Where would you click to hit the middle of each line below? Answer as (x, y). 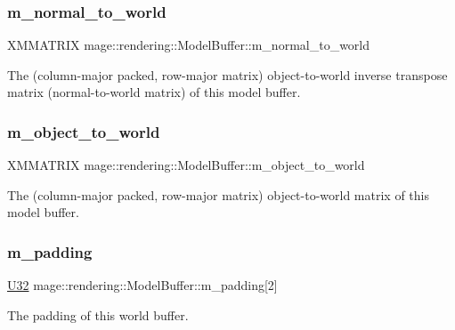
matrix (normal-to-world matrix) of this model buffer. (154, 92)
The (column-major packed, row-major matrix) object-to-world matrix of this (218, 194)
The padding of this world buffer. (98, 314)
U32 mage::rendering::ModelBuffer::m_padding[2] (142, 285)
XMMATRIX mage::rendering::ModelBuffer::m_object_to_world (186, 165)
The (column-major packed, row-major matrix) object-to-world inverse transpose (227, 74)
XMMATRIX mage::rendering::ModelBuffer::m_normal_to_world (189, 45)
